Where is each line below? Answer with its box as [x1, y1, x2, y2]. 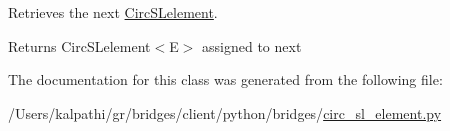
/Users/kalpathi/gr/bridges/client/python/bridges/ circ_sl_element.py [8, 102, 442, 123]
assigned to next [202, 35, 302, 56]
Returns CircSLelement [8, 35, 151, 56]
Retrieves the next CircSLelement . [8, 2, 218, 22]
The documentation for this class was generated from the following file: [8, 69, 443, 90]
